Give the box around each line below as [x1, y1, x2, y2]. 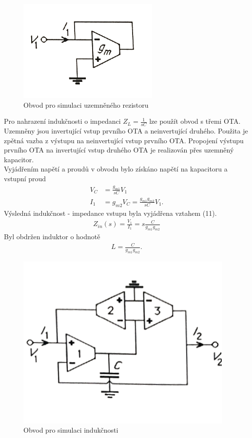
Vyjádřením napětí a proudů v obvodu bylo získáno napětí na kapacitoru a [4, 164, 228, 174]
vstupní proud [4, 173, 46, 183]
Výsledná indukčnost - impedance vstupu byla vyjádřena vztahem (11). [4, 208, 217, 218]
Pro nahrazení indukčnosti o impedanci [4, 116, 121, 126]
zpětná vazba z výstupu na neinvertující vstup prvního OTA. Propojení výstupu [4, 135, 244, 145]
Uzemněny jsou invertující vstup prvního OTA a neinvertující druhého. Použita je [4, 126, 248, 136]
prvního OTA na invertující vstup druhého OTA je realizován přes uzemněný [4, 145, 234, 155]
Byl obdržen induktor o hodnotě [4, 231, 100, 241]
